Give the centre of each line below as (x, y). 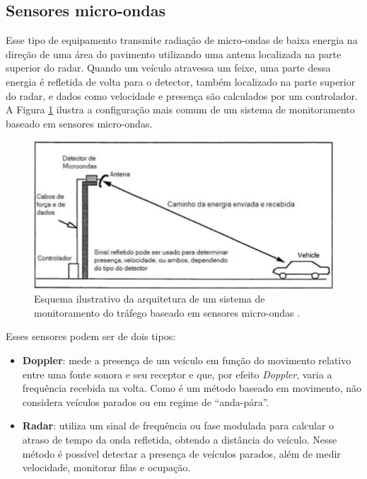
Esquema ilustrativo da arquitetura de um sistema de (150, 299)
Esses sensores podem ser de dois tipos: (91, 336)
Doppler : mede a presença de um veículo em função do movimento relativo (187, 360)
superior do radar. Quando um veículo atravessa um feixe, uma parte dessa (168, 68)
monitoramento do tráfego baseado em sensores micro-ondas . (167, 312)
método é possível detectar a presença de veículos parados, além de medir (181, 453)
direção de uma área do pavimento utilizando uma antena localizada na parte (174, 53)
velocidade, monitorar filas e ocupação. (106, 467)
